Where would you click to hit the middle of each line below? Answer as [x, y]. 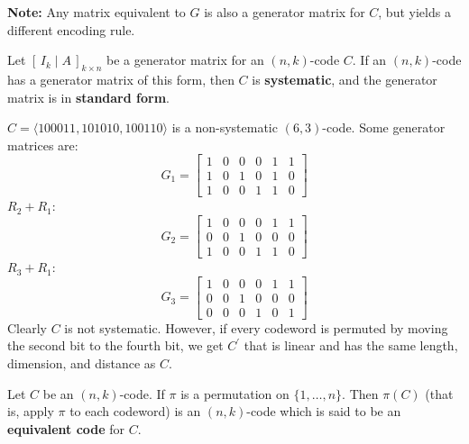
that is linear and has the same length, [351, 345]
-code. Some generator [384, 127]
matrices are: [43, 145]
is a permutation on [235, 393]
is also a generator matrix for [285, 12]
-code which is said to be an [324, 411]
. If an [369, 60]
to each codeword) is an [135, 411]
